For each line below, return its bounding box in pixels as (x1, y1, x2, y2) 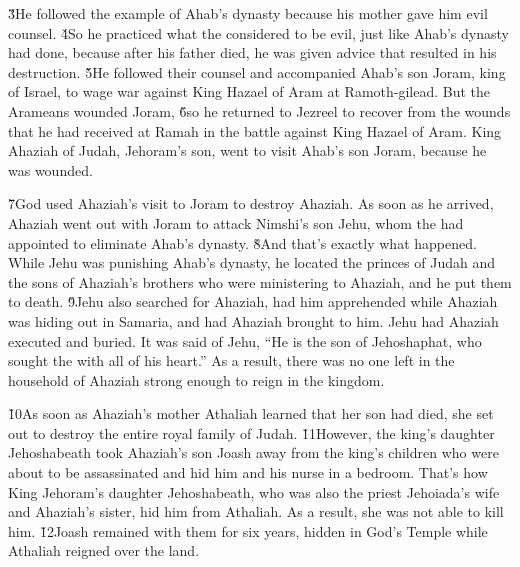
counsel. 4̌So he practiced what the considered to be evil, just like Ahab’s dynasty (8, 22, 509, 43)
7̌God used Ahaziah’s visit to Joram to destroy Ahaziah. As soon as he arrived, (8, 193, 494, 214)
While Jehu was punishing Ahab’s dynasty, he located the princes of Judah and (8, 252, 495, 273)
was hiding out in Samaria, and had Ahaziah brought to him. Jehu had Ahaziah (8, 310, 499, 331)
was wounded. (8, 159, 93, 180)
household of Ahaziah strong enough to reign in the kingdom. (8, 369, 385, 390)
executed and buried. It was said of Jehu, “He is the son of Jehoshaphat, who (8, 330, 482, 351)
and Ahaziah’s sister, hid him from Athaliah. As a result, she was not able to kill (8, 501, 504, 522)
